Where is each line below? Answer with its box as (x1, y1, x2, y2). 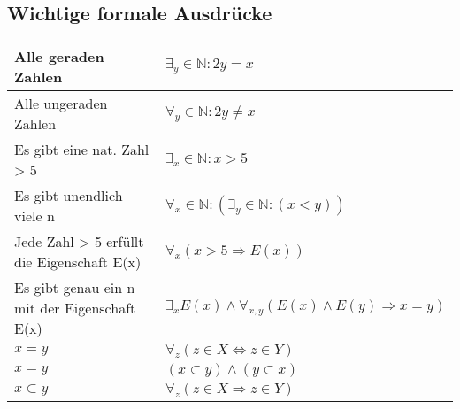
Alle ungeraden (14, 93, 108, 114)
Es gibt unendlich (14, 185, 123, 206)
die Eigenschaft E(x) (14, 251, 142, 273)
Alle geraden (14, 46, 104, 67)
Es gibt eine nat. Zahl (14, 139, 149, 160)
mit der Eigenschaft (14, 297, 136, 319)
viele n (14, 205, 55, 227)
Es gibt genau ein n (14, 277, 135, 298)
